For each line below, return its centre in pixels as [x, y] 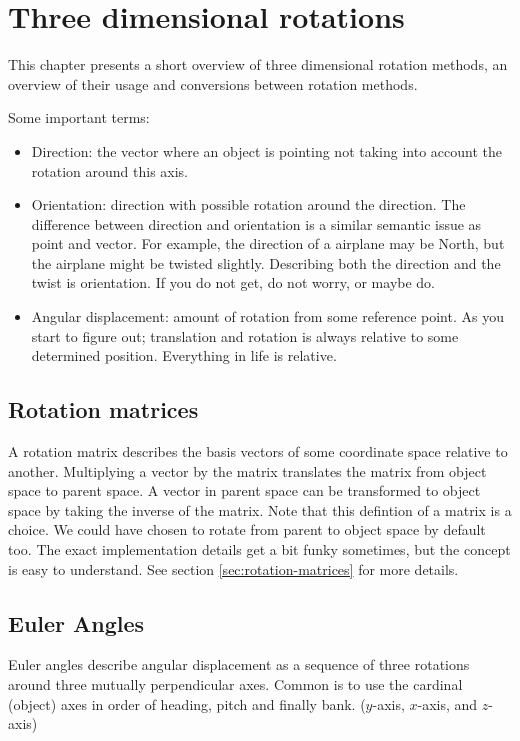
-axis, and [447, 703]
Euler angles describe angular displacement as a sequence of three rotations [239, 664]
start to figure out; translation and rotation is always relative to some [245, 335]
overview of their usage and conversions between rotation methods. [213, 83]
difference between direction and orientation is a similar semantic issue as [256, 223]
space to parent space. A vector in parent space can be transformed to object [244, 490]
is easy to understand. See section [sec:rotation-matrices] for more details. [233, 568]
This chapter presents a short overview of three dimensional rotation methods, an [258, 64]
